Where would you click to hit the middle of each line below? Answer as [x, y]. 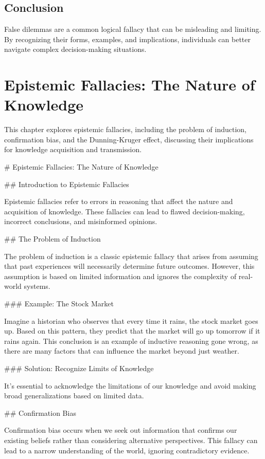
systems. [37, 286]
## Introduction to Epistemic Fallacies [67, 184]
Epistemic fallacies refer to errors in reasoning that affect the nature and [119, 201]
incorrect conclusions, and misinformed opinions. [81, 221]
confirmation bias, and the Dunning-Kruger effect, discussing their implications [129, 139]
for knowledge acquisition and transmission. [73, 149]
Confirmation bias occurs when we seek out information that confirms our [121, 430]
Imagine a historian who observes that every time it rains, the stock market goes [131, 320]
